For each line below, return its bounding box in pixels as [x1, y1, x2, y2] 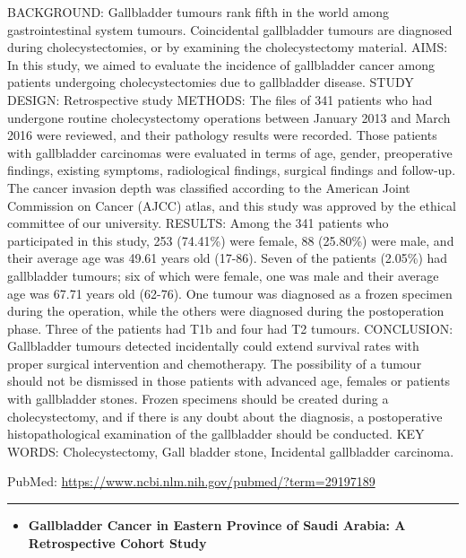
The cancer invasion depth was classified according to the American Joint [7, 178, 410, 196]
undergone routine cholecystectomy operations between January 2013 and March [7, 108, 451, 126]
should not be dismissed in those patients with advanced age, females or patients [7, 371, 451, 390]
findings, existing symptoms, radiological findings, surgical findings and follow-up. [7, 161, 456, 179]
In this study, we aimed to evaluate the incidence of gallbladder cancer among [7, 55, 435, 74]
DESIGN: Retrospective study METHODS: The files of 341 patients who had [7, 90, 433, 109]
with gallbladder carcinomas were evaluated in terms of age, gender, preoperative [7, 143, 453, 161]
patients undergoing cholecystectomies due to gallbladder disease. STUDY [7, 73, 414, 92]
